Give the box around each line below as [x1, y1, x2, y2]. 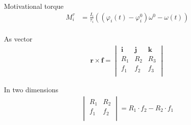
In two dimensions [4, 84, 58, 94]
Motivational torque [4, 1, 64, 11]
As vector [4, 34, 33, 44]
